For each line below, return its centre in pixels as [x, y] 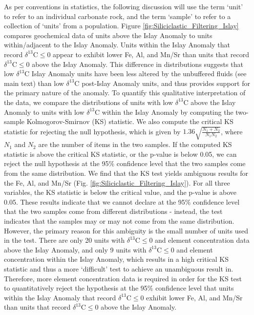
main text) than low [34, 83]
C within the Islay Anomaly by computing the [164, 112]
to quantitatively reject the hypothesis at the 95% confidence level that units [119, 288]
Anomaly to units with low [44, 112]
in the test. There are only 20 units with [64, 240]
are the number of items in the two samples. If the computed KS [135, 144]
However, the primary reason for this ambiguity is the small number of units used [126, 230]
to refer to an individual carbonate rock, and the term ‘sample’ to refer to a [117, 16]
